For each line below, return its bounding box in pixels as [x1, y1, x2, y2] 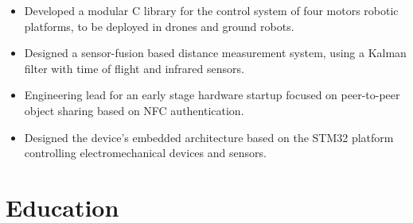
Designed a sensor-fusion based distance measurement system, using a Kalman [24, 44, 407, 61]
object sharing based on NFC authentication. [24, 102, 244, 118]
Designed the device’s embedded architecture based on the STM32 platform [24, 129, 394, 145]
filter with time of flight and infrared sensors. [24, 60, 244, 76]
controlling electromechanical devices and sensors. [24, 144, 267, 161]
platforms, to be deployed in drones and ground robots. [24, 17, 294, 34]
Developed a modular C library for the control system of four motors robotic [24, 2, 399, 18]
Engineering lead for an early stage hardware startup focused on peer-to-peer [24, 87, 400, 103]
